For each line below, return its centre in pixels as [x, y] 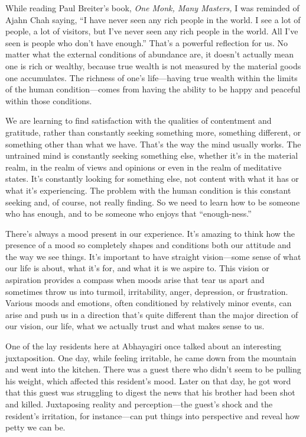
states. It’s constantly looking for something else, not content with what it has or [152, 179]
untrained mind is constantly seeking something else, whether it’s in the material [152, 155]
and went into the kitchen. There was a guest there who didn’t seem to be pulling [153, 369]
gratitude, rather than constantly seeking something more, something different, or [153, 132]
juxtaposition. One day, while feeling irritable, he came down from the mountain [151, 357]
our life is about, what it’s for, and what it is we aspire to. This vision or [137, 268]
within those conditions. [49, 100]
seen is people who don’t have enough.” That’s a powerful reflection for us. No [147, 42]
